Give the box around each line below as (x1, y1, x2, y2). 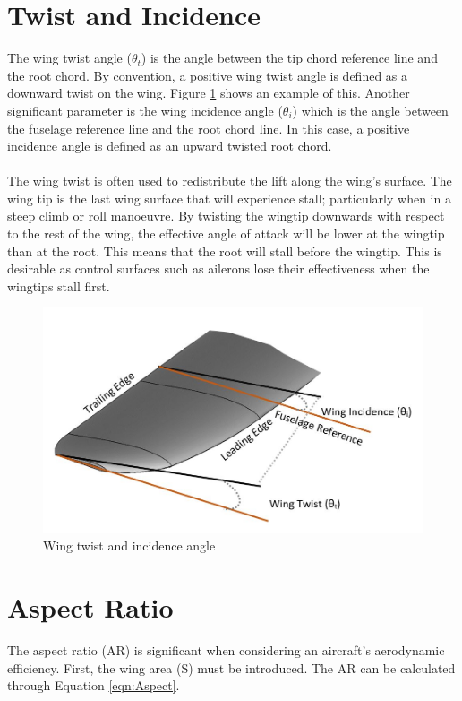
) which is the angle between (292, 100, 449, 119)
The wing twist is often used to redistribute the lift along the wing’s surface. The (7, 171, 452, 190)
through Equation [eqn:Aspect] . (7, 676, 180, 695)
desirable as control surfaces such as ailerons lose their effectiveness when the (7, 259, 430, 278)
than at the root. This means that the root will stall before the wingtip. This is (7, 241, 442, 260)
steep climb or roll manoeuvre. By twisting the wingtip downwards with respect (7, 206, 445, 225)
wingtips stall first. (7, 276, 110, 295)
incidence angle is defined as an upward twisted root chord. (7, 136, 332, 155)
